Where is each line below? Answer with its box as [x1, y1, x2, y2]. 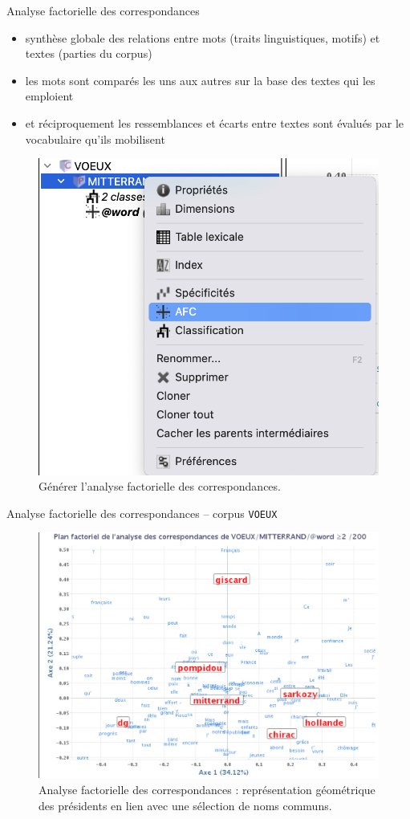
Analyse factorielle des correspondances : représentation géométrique [39, 780, 375, 797]
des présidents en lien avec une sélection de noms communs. [39, 797, 332, 813]
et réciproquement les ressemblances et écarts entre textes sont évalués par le [25, 114, 404, 131]
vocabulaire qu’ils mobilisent [25, 130, 165, 147]
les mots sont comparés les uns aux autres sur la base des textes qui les [25, 71, 375, 88]
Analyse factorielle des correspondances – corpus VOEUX [6, 504, 278, 521]
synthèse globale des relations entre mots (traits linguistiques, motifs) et [25, 29, 380, 46]
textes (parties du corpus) [25, 45, 152, 62]
